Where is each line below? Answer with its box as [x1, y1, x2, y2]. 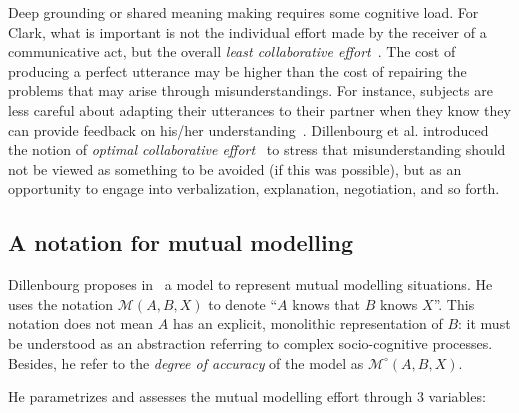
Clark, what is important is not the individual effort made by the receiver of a [8, 21, 487, 42]
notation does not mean [8, 313, 154, 334]
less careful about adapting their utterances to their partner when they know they [8, 99, 511, 120]
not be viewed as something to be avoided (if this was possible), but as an [8, 158, 462, 179]
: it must [458, 313, 511, 334]
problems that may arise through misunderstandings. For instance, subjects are [8, 80, 493, 101]
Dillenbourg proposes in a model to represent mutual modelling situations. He [8, 274, 493, 295]
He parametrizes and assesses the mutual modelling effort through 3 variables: [8, 386, 486, 407]
